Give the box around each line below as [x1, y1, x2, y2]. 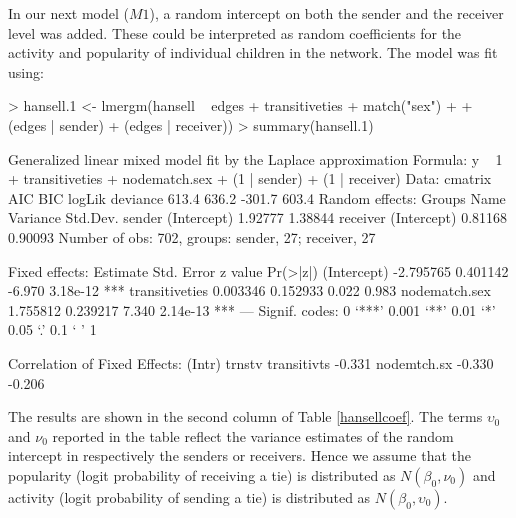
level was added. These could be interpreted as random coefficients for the [8, 22, 462, 43]
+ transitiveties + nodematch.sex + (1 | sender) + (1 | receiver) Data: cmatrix [8, 168, 492, 189]
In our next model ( [8, 3, 129, 23]
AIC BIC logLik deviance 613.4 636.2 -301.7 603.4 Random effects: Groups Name [8, 187, 506, 208]
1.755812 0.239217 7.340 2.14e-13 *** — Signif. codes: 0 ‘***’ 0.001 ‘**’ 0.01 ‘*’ [8, 299, 496, 320]
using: [8, 61, 44, 82]
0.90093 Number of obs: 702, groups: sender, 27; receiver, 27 [8, 226, 376, 247]
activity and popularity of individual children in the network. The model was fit [8, 42, 498, 63]
